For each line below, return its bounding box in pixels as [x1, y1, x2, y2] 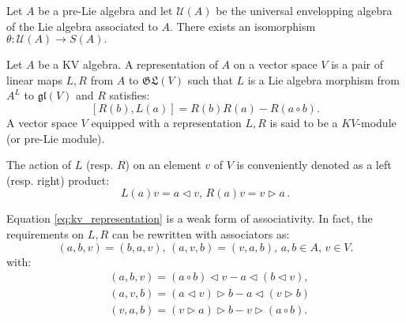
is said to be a [269, 114, 338, 130]
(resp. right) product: [6, 171, 110, 188]
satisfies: [109, 87, 150, 103]
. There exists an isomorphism [169, 17, 316, 34]
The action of [6, 156, 72, 173]
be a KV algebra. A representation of [38, 56, 218, 73]
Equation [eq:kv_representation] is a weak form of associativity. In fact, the [6, 210, 373, 227]
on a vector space [233, 56, 318, 73]
